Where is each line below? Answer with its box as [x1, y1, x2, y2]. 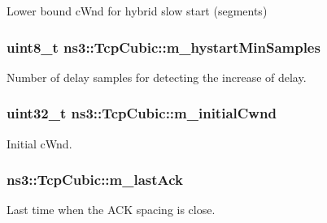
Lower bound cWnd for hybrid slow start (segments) [7, 2, 268, 19]
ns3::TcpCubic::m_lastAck [7, 169, 184, 190]
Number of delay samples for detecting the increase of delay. [7, 68, 307, 85]
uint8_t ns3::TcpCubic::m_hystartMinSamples [7, 36, 320, 57]
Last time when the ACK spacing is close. [7, 201, 216, 218]
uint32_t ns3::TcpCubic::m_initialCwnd [7, 103, 277, 123]
